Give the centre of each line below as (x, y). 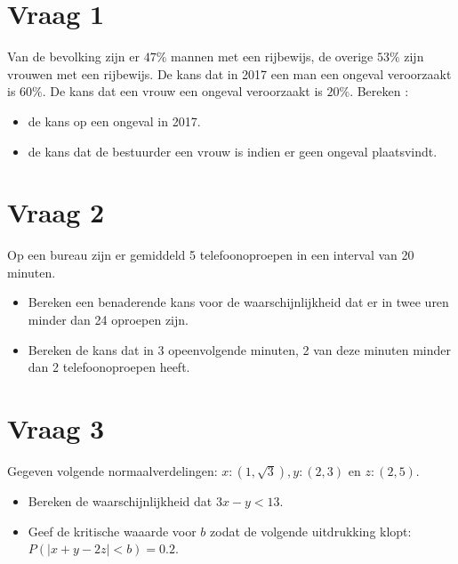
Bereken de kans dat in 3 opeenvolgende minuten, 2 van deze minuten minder (239, 349)
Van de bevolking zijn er (74, 56)
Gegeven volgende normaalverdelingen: (112, 470)
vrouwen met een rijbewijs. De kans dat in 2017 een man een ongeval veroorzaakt (229, 73)
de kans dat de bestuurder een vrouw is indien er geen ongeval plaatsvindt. (233, 151)
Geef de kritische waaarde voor (112, 531)
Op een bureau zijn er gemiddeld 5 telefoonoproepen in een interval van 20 (211, 255)
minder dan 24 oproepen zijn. (108, 319)
